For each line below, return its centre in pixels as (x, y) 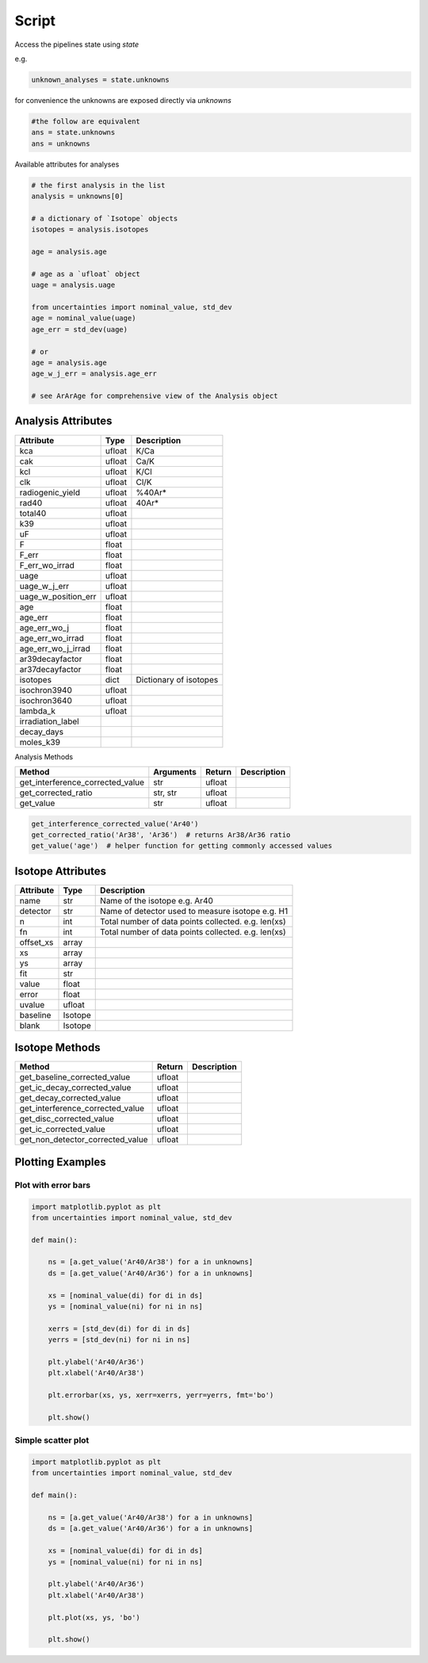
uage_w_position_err (58, 596)
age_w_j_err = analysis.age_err (94, 374)
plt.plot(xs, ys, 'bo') (94, 1617)
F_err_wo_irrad (47, 565)
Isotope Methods (57, 1047)
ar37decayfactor (50, 669)
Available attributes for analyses (67, 164)
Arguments (175, 771)
